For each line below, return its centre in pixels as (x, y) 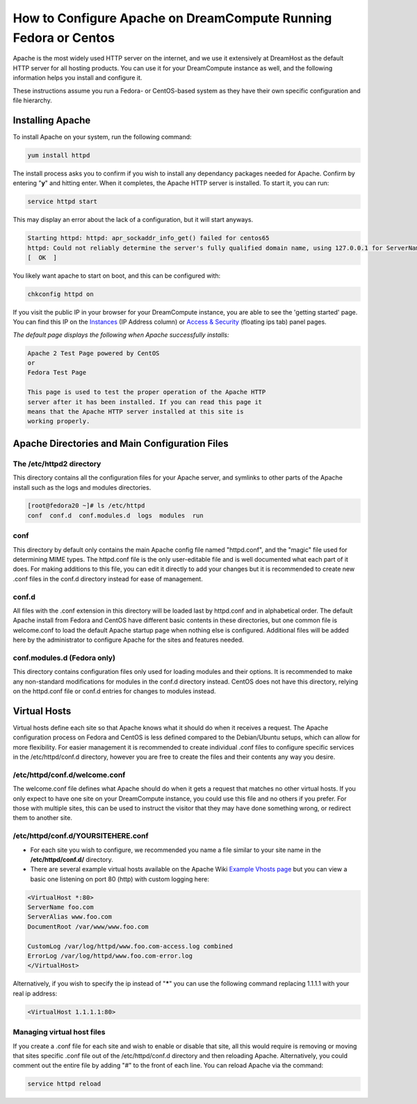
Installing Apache (52, 120)
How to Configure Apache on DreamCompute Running (172, 18)
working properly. (59, 421)
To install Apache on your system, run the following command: (102, 136)
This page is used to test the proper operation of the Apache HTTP (147, 392)
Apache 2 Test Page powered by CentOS (93, 353)
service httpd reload (64, 1084)
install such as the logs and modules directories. (82, 487)
